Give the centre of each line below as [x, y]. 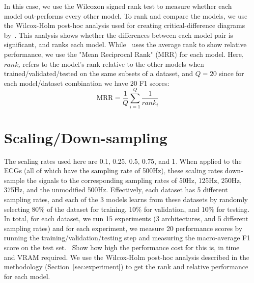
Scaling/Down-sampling [86, 137]
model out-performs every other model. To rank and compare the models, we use [126, 15]
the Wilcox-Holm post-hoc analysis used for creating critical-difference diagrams [125, 25]
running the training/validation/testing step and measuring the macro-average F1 [127, 238]
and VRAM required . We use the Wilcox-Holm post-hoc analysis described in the [127, 257]
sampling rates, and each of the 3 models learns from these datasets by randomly [126, 199]
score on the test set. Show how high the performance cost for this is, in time [122, 247]
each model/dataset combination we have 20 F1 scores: [87, 83]
